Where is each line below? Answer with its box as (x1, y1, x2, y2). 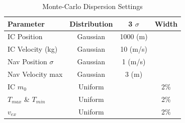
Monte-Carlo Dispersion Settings (42, 1, 143, 11)
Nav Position (8, 56, 47, 67)
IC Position (8, 31, 43, 42)
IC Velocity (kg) (8, 44, 58, 54)
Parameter (8, 18, 45, 29)
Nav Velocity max (8, 68, 63, 79)
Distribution (69, 18, 113, 29)
